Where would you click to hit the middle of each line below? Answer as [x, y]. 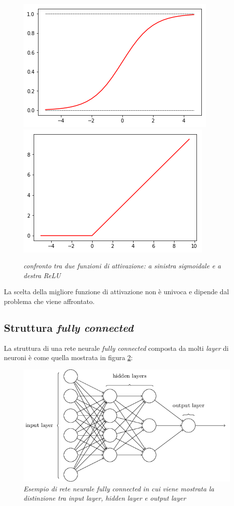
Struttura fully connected [69, 327]
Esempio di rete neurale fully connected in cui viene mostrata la [119, 488]
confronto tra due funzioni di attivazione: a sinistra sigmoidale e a [122, 266]
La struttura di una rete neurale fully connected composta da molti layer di [116, 348]
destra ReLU [42, 275]
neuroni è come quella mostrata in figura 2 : [68, 357]
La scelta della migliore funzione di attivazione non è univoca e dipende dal [117, 292]
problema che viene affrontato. [49, 301]
